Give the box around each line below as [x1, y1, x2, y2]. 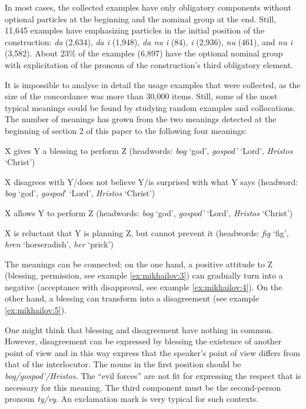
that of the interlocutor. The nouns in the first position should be [5, 358, 241, 370]
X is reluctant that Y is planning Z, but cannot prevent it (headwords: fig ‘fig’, [5, 226, 289, 239]
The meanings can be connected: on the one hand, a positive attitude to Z [5, 257, 273, 270]
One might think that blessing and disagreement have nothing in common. [5, 323, 274, 336]
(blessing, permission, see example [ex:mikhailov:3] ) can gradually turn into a [5, 269, 283, 281]
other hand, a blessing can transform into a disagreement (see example [5, 292, 260, 304]
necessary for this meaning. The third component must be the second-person [5, 381, 281, 393]
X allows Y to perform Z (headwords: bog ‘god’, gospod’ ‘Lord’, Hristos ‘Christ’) [5, 206, 293, 219]
